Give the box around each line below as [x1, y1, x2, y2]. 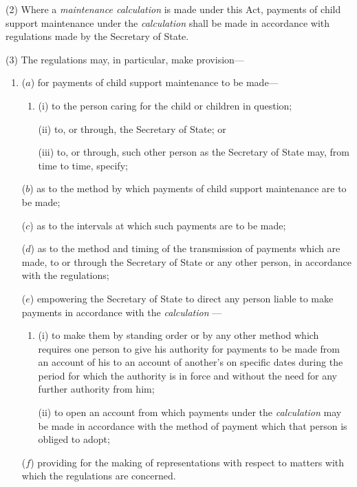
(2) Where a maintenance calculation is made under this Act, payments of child [6, 2, 341, 16]
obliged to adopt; [38, 432, 110, 446]
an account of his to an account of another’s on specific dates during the [38, 355, 343, 369]
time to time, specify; [38, 158, 128, 172]
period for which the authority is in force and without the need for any [38, 368, 337, 382]
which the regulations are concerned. [21, 468, 176, 483]
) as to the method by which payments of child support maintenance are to [30, 181, 347, 196]
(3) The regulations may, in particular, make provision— [6, 52, 244, 66]
